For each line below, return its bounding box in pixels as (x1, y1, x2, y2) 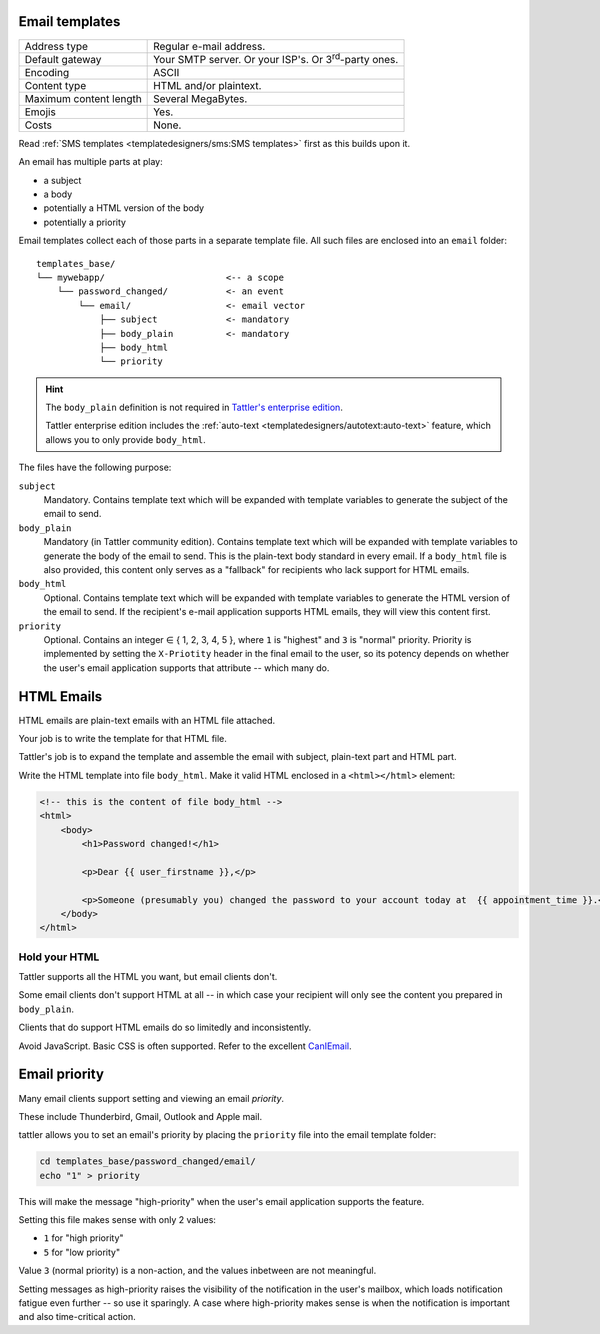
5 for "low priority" (43, 1246, 121, 1258)
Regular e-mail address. (153, 39, 266, 53)
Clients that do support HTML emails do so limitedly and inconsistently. (18, 1021, 312, 1034)
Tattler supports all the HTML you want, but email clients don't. (18, 971, 278, 983)
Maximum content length (24, 91, 142, 105)
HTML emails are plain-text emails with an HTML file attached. (18, 714, 276, 726)
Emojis (24, 105, 57, 119)
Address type (24, 39, 89, 53)
